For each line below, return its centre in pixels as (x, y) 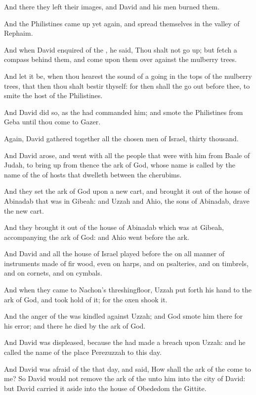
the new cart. (24, 210)
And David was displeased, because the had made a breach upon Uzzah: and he (125, 342)
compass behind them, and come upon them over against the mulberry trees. (121, 59)
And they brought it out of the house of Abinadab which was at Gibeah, (114, 227)
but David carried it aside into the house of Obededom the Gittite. (105, 388)
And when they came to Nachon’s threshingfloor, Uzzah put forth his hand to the (128, 290)
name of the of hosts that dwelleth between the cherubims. (93, 174)
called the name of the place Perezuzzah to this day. (83, 352)
